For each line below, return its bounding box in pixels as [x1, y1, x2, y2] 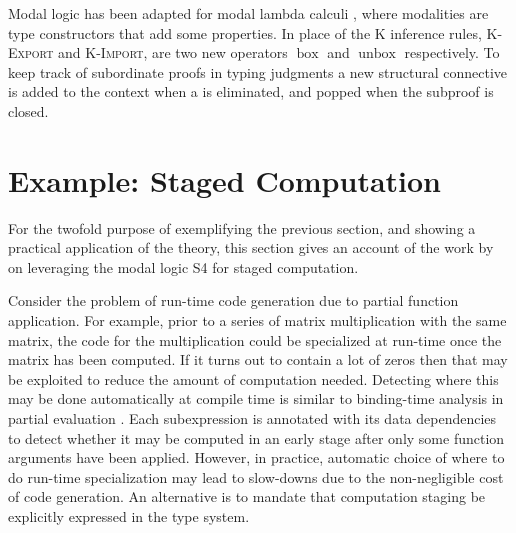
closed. [8, 100, 49, 121]
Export [8, 42, 54, 63]
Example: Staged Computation [8, 159, 441, 200]
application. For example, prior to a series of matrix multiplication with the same [8, 310, 507, 331]
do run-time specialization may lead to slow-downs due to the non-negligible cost [8, 466, 504, 487]
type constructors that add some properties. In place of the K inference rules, [8, 22, 482, 43]
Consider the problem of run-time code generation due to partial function [8, 290, 459, 311]
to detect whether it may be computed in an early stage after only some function [8, 427, 505, 448]
